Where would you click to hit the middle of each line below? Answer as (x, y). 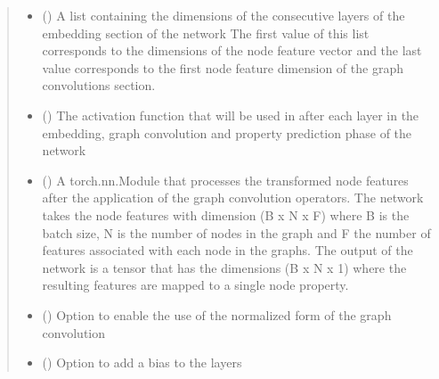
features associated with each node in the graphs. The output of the (228, 250)
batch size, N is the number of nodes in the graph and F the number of (236, 232)
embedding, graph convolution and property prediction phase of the (227, 132)
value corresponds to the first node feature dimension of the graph (223, 67)
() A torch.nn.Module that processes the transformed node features (225, 180)
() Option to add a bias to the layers (142, 363)
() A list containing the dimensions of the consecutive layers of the (224, 15)
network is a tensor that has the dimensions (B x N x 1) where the (224, 267)
